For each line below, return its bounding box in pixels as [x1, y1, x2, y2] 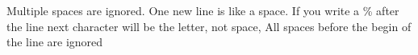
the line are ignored [6, 33, 103, 50]
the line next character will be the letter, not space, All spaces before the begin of [6, 18, 412, 34]
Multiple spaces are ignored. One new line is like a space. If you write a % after [6, 2, 399, 18]
